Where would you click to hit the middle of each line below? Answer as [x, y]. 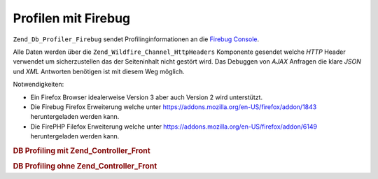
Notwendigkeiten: [38, 85]
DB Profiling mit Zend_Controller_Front [82, 150]
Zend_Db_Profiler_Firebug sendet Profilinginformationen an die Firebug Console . [136, 39]
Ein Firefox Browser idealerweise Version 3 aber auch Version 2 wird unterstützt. [146, 97]
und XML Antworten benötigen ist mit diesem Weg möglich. [99, 71]
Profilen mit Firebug [72, 18]
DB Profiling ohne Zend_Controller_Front [85, 166]
